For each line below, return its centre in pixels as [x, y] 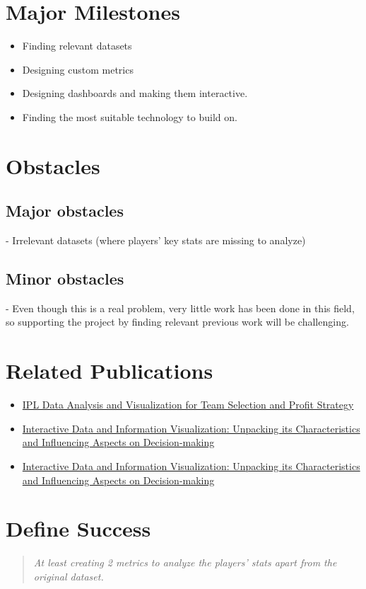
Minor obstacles [65, 279]
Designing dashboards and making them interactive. [135, 93]
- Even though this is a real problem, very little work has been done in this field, [180, 308]
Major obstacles [65, 211]
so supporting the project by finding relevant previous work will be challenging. [177, 322]
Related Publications [110, 371]
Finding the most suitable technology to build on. [130, 116]
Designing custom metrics [78, 69]
